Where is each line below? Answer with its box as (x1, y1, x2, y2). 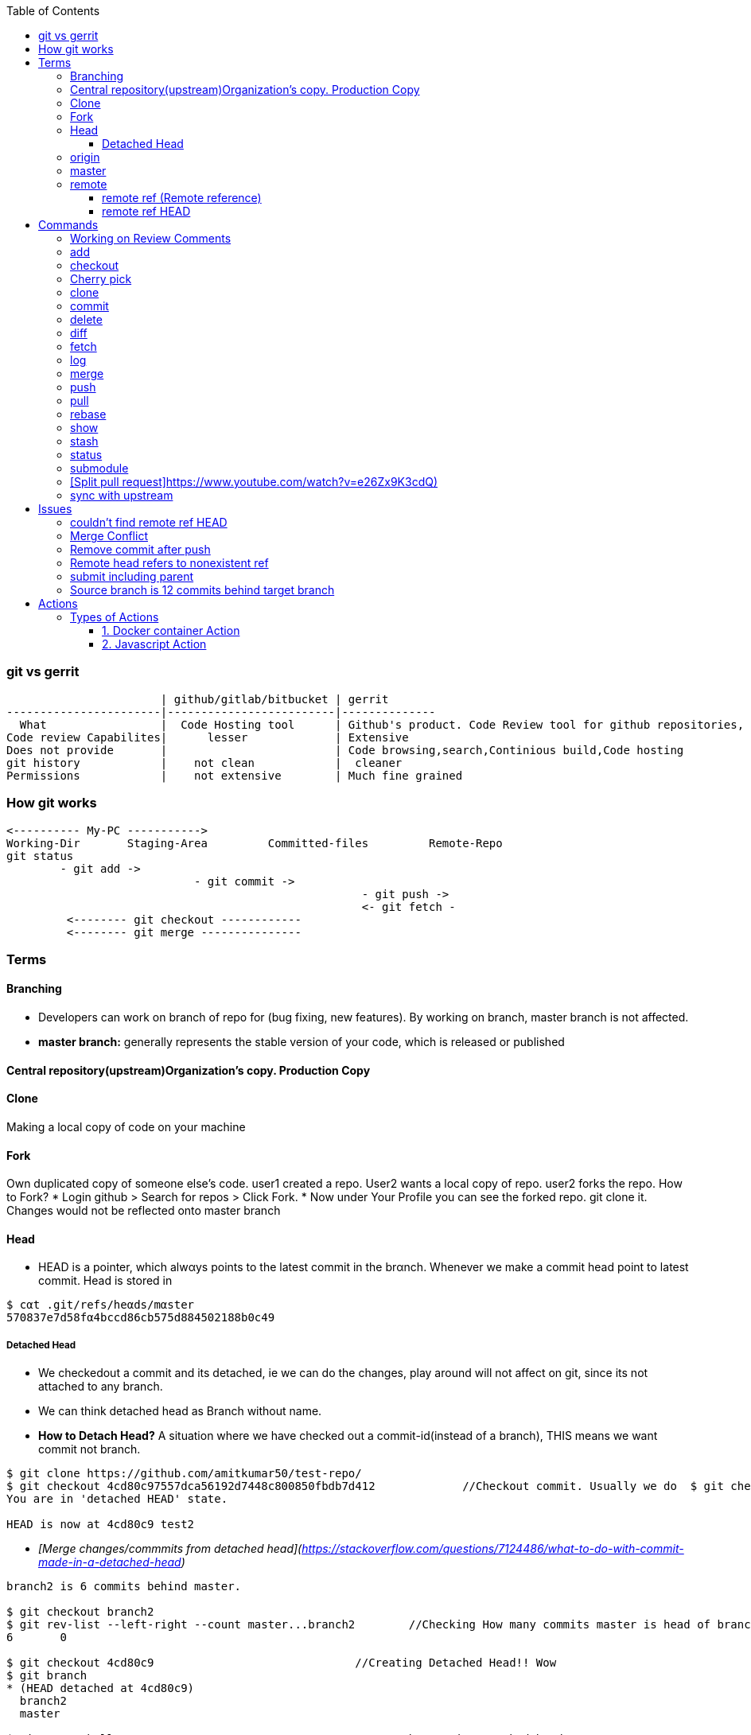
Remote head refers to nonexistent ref (70, 556, 269, 570)
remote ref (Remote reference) (102, 191, 262, 204)
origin (70, 150, 100, 164)
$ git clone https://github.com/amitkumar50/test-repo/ (6, 1467, 362, 1480)
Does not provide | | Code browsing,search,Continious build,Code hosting (6, 743, 684, 757)
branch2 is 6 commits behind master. (6, 1580, 242, 1593)
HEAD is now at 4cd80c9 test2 (6, 1518, 195, 1531)
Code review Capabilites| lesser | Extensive (6, 730, 409, 744)
